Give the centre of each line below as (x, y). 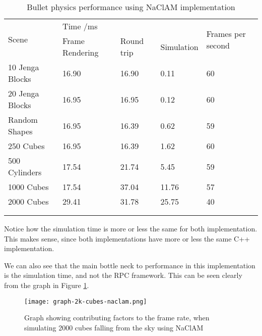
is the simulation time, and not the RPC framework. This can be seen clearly (123, 275)
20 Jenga (24, 93)
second (218, 45)
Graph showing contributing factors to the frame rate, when (117, 318)
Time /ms (80, 26)
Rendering (81, 52)
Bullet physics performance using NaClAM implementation (131, 7)
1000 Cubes (28, 187)
